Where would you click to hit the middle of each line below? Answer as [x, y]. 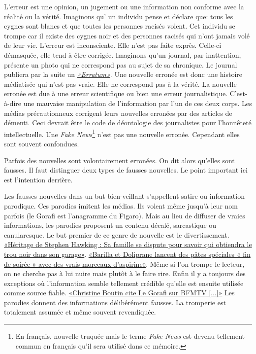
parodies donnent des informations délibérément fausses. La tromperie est [115, 302]
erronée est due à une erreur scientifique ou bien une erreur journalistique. [116, 93]
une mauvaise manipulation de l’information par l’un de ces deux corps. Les [138, 103]
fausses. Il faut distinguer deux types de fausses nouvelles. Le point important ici [126, 170]
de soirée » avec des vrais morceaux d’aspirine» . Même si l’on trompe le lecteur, [124, 264]
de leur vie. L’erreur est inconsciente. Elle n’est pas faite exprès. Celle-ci [113, 45]
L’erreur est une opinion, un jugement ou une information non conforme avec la [124, 6]
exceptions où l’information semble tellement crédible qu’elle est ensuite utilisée [124, 283]
